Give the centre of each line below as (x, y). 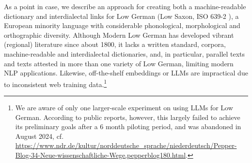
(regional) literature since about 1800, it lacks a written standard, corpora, (115, 44)
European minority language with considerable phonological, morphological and (122, 25)
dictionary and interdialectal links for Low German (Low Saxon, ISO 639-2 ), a (121, 16)
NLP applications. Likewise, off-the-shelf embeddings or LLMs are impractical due (126, 73)
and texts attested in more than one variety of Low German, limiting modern (119, 63)
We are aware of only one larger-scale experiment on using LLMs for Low (124, 107)
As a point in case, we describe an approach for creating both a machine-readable (125, 6)
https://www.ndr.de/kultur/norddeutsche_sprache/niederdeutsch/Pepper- (126, 145)
